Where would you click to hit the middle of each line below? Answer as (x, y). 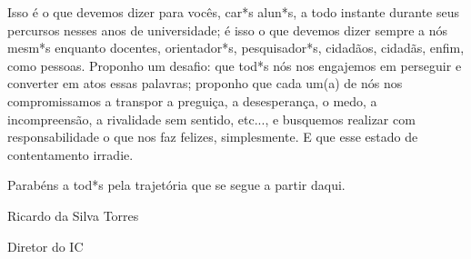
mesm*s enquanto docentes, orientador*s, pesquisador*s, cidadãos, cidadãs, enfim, (236, 48)
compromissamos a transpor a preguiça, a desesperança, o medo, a (192, 100)
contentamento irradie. (70, 154)
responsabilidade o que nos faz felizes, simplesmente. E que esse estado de (213, 137)
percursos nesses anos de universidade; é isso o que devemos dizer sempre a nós (228, 30)
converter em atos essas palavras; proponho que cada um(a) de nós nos (205, 83)
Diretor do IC (45, 246)
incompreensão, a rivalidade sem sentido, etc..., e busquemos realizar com (211, 119)
